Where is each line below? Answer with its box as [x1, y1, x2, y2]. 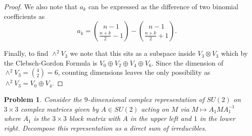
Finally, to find [4, 48, 48, 58]
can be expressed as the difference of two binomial [88, 1, 238, 11]
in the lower [199, 113, 235, 123]
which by [221, 48, 248, 58]
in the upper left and [130, 113, 191, 123]
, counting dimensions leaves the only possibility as [58, 67, 210, 77]
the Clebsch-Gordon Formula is [4, 57, 98, 68]
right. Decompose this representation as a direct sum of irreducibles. [4, 122, 207, 133]
